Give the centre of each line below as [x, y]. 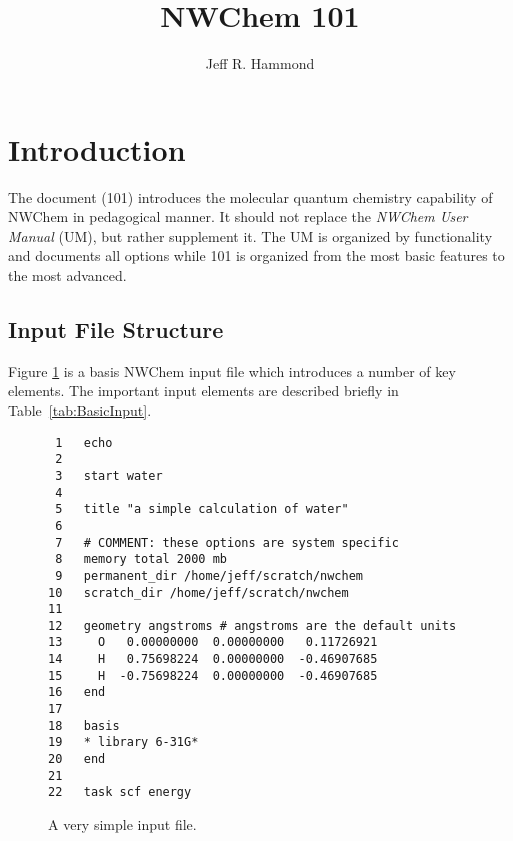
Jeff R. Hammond [260, 63]
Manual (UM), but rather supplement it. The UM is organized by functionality [250, 235]
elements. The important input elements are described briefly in [203, 390]
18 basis [84, 725]
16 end [77, 692]
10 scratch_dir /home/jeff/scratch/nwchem [198, 592]
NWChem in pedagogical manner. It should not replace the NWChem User [238, 216]
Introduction [97, 148]
